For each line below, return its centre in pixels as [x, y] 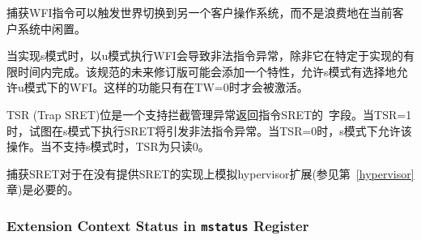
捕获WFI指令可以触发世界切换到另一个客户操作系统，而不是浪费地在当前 [200, 12]
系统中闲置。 [51, 28]
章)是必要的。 [43, 189]
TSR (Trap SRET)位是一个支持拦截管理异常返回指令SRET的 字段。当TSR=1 [209, 114]
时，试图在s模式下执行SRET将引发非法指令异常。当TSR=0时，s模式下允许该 [209, 130]
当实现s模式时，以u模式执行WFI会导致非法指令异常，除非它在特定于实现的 [205, 56]
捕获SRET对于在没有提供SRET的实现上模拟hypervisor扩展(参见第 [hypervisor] [210, 173]
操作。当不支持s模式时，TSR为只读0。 [108, 146]
